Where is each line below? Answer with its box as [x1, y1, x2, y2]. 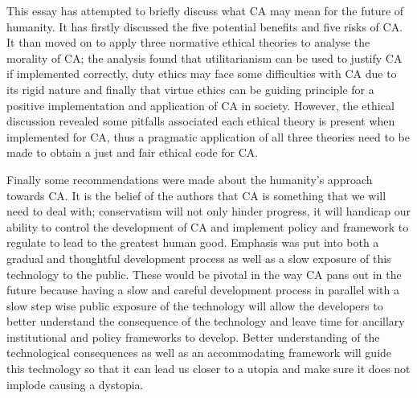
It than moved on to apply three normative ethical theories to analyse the [6, 34, 370, 51]
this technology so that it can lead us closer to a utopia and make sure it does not [6, 360, 411, 377]
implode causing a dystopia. [6, 375, 144, 392]
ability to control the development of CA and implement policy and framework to [6, 218, 409, 235]
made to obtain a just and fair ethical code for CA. [6, 144, 259, 161]
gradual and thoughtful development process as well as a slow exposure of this [6, 249, 391, 266]
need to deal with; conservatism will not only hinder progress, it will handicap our [6, 203, 411, 220]
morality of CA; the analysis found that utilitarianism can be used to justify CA [6, 49, 403, 66]
